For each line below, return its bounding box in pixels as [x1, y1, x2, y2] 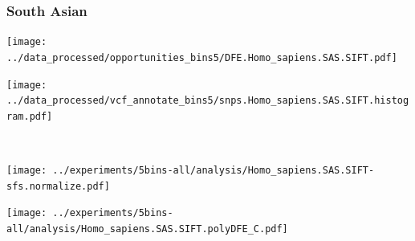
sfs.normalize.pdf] [6, 180, 110, 192]
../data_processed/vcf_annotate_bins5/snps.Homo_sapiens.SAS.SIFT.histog [6, 95, 409, 107]
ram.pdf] [6, 110, 53, 122]
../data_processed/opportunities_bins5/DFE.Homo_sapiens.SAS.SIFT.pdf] [6, 51, 397, 63]
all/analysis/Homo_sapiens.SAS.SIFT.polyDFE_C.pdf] [6, 223, 288, 235]
